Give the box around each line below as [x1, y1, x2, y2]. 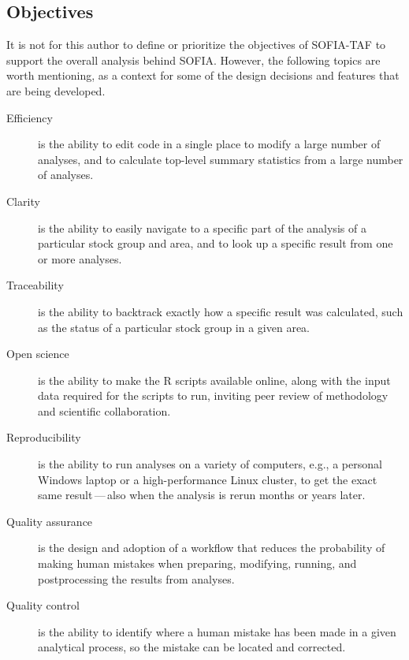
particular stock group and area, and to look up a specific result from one [38, 235, 393, 252]
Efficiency [6, 109, 53, 125]
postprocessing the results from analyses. [38, 570, 235, 587]
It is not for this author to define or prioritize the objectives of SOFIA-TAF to [6, 36, 386, 53]
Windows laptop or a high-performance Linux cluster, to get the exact [38, 471, 377, 487]
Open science [6, 345, 69, 362]
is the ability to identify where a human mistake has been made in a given [38, 623, 396, 639]
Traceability [6, 277, 64, 293]
